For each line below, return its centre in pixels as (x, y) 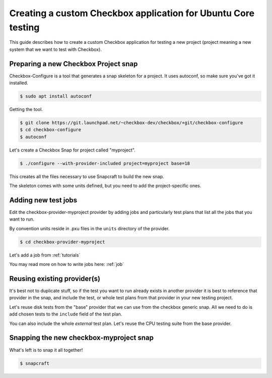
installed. (19, 83)
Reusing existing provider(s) (55, 278)
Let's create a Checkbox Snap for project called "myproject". (72, 150)
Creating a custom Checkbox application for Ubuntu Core (132, 13)
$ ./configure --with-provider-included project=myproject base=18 (105, 163)
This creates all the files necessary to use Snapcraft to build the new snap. (87, 176)
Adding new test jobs (43, 200)
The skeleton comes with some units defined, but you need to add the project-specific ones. (105, 186)
